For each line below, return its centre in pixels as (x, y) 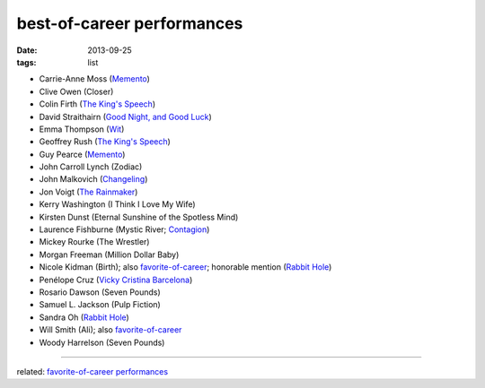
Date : (27, 50)
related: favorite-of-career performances (93, 371)
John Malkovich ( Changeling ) (93, 179)
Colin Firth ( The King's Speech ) (97, 104)
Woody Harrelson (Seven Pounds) (102, 342)
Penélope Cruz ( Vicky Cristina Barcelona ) (116, 280)
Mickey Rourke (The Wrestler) (94, 242)
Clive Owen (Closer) (76, 91)
